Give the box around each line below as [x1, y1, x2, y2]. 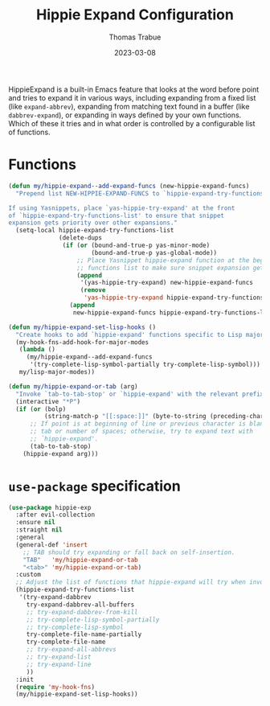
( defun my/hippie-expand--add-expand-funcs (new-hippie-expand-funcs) [8, 182, 250, 190]
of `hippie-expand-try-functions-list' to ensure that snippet [8, 211, 225, 220]
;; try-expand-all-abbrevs [26, 646, 117, 654]
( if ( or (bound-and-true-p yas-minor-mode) [62, 241, 211, 249]
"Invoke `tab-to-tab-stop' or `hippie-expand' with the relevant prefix [15, 390, 264, 398]
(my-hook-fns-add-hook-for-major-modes [15, 338, 149, 347]
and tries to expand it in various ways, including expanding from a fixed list [8, 92, 256, 102]
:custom [15, 571, 42, 579]
